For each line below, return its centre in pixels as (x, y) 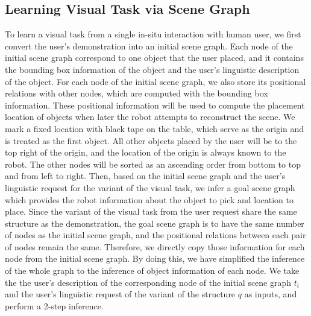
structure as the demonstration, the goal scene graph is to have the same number (155, 223)
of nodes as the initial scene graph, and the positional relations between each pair (155, 235)
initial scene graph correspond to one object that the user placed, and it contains (154, 58)
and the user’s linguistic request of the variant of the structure (120, 294)
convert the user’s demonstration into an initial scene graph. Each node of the (149, 46)
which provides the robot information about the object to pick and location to (149, 199)
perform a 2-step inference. (54, 305)
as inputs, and (271, 294)
